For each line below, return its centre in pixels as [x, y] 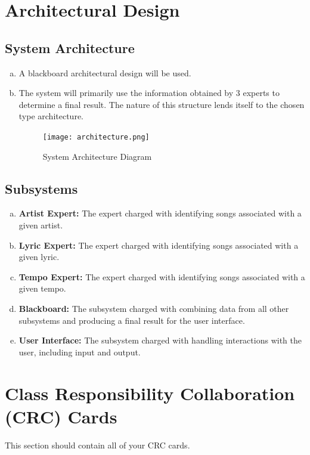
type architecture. [51, 116]
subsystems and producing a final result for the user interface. [132, 320]
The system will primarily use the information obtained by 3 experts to [149, 93]
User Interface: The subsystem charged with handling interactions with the [160, 340]
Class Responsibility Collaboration [150, 393]
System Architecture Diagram [97, 156]
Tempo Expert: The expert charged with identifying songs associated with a [162, 276]
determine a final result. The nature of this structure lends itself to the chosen [162, 104]
